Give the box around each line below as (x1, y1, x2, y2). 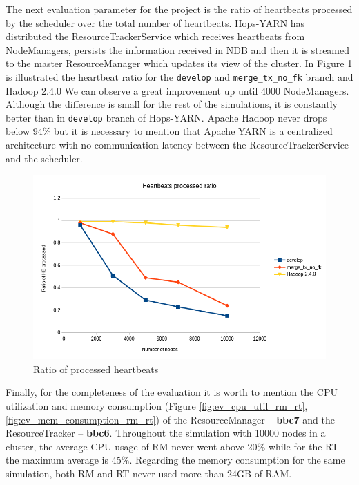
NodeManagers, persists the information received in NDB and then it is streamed (6, 42, 350, 57)
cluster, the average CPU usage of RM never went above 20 (6, 439, 258, 453)
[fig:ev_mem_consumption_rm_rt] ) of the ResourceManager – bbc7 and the (6, 412, 336, 426)
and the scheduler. (6, 151, 83, 165)
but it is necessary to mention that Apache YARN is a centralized (54, 124, 333, 138)
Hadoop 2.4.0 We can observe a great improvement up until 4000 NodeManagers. (6, 83, 349, 97)
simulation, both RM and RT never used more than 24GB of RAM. (6, 466, 292, 481)
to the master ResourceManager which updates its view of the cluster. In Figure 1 (6, 56, 353, 70)
